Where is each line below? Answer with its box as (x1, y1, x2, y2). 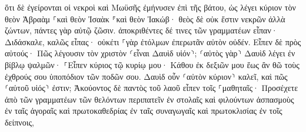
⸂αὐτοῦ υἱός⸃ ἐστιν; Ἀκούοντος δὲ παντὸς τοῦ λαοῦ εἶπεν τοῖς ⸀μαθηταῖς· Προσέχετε (5, 82, 298, 94)
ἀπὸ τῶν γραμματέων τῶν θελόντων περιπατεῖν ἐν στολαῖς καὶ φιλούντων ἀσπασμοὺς (5, 93, 294, 105)
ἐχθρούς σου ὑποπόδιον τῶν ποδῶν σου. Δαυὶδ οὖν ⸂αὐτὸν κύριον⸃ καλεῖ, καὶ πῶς (5, 70, 288, 82)
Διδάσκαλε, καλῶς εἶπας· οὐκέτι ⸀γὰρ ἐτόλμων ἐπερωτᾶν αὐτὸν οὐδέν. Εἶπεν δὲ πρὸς (5, 35, 301, 48)
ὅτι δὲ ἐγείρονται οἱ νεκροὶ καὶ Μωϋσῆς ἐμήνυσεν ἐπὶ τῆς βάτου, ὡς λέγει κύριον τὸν (5, 1, 296, 13)
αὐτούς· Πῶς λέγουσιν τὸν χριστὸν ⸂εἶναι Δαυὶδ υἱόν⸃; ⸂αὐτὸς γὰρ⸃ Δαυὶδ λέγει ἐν (5, 47, 295, 59)
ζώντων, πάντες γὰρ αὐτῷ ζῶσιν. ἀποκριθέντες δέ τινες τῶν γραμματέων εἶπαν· (5, 24, 278, 36)
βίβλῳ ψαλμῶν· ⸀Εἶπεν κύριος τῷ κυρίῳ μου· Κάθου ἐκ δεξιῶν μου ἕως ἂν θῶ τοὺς (5, 58, 300, 70)
